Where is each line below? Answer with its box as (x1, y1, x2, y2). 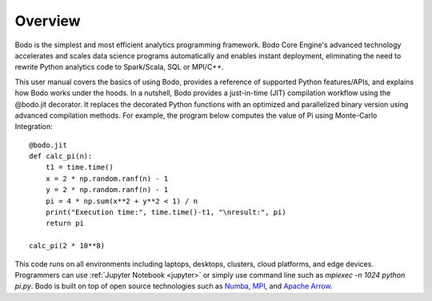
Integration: (14, 122, 54, 131)
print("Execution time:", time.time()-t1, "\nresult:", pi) (45, 208, 287, 217)
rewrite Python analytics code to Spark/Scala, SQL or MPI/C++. (14, 62, 224, 72)
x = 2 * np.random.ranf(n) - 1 (45, 174, 169, 183)
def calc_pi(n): (29, 152, 93, 161)
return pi (45, 219, 84, 228)
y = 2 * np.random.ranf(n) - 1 (45, 185, 169, 195)
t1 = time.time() (45, 163, 114, 172)
